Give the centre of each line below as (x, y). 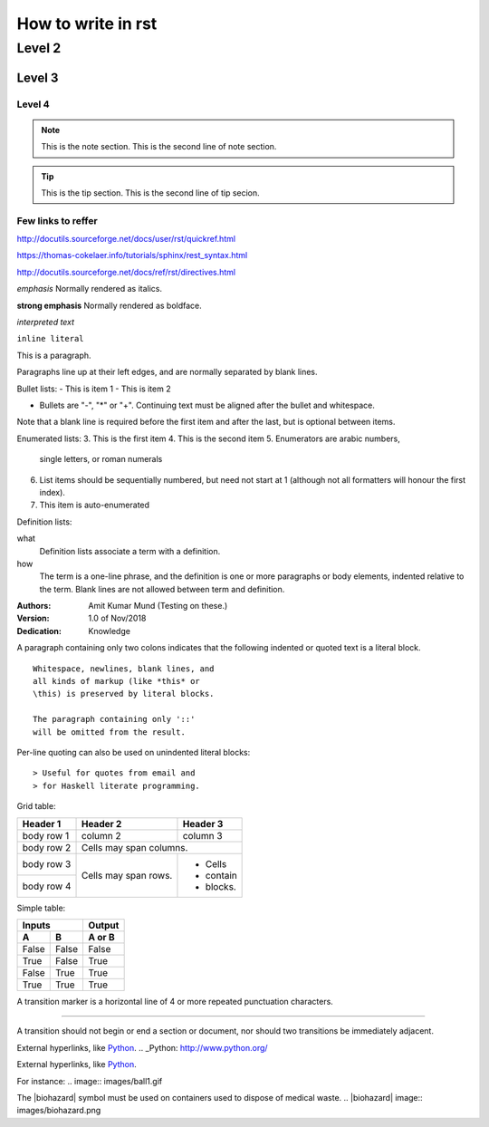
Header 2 (101, 824)
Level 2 (39, 48)
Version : (33, 618)
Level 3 (38, 77)
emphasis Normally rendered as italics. (90, 289)
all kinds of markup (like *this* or (117, 681)
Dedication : (39, 631)
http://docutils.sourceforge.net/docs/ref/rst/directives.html (126, 272)
